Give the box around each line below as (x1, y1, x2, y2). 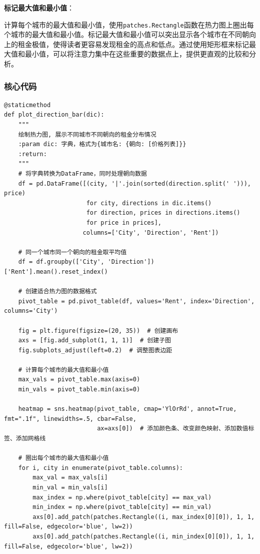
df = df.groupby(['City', (18, 258, 104, 266)
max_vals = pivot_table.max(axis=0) (18, 376, 140, 383)
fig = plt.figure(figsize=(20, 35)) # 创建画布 (18, 327, 178, 334)
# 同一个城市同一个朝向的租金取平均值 (18, 248, 127, 256)
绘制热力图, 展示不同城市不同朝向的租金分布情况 (18, 131, 156, 138)
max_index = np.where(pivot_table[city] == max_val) (32, 493, 212, 501)
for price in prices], (86, 219, 161, 226)
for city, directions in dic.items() (86, 199, 212, 207)
